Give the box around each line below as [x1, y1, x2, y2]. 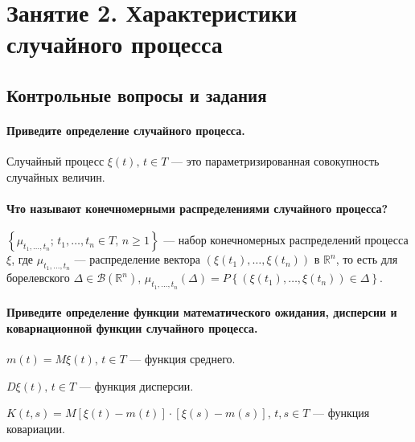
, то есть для [335, 251, 398, 268]
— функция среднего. [129, 350, 236, 366]
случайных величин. [6, 168, 105, 185]
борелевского [6, 269, 70, 286]
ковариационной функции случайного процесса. [6, 319, 258, 336]
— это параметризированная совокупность [171, 153, 380, 170]
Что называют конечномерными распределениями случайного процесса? [6, 199, 388, 216]
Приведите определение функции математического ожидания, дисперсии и [6, 304, 397, 321]
